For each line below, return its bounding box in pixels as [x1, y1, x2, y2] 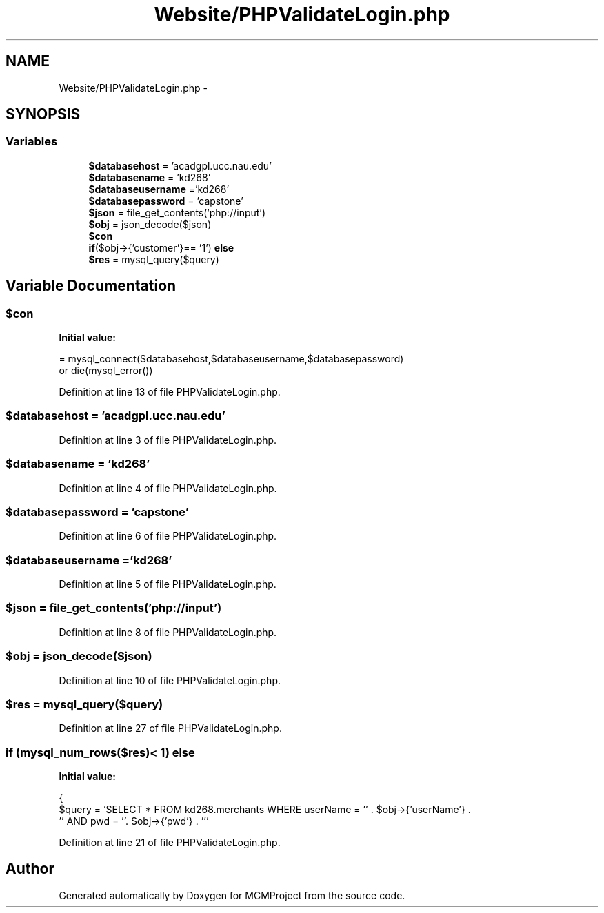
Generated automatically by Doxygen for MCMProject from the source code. [59, 889, 405, 901]
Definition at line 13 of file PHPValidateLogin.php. [59, 386, 281, 398]
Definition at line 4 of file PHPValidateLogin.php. [59, 482, 277, 494]
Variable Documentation [6, 277, 177, 295]
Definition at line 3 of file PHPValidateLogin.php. [59, 433, 277, 446]
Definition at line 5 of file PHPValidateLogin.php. [59, 578, 276, 591]
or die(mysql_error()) [59, 365, 153, 377]
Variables [6, 134, 58, 149]
